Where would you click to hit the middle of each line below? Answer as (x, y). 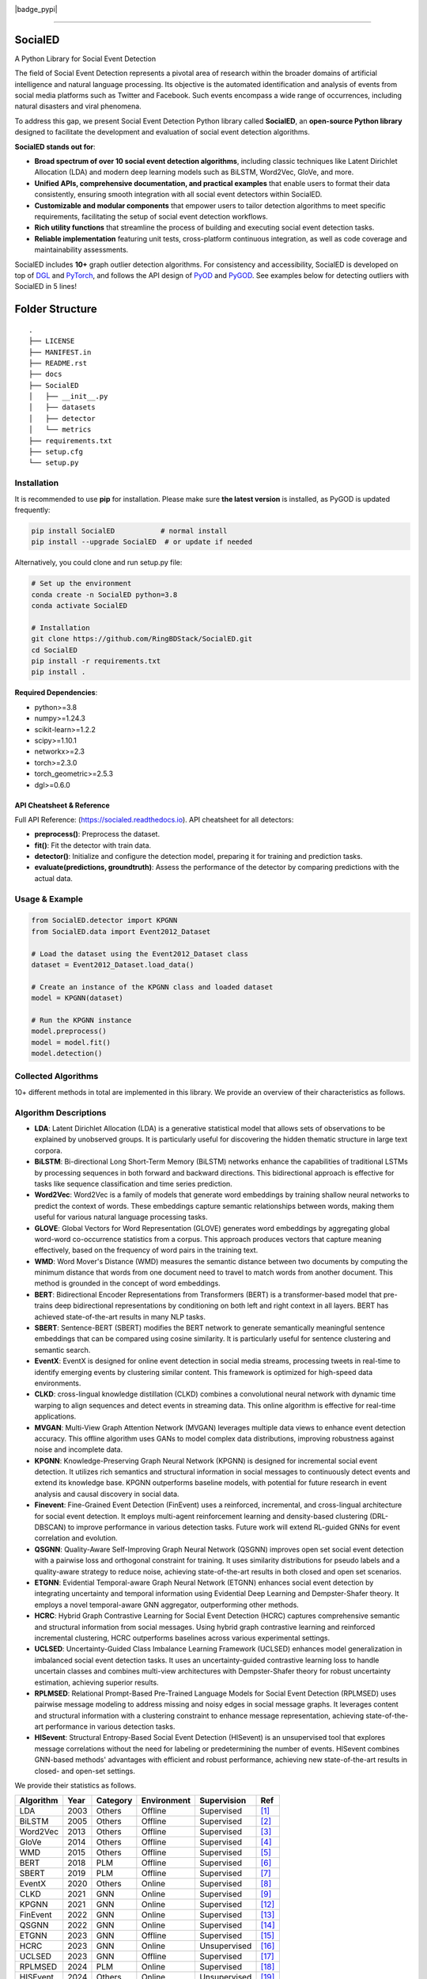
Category (114, 1801)
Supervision (223, 1801)
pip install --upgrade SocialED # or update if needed (142, 542)
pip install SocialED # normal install (129, 531)
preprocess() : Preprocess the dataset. (97, 834)
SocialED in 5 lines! (45, 287)
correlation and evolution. (76, 1538)
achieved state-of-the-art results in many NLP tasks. (120, 1316)
